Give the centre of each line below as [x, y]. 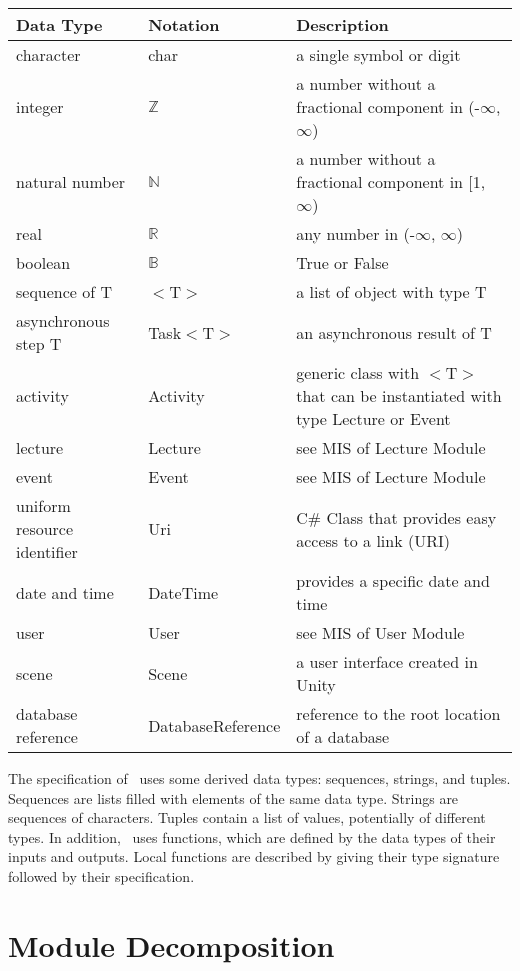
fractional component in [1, [391, 181]
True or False [342, 262]
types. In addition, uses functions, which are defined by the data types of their [252, 836]
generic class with [358, 372]
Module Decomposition [171, 944]
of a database [343, 736]
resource [45, 528]
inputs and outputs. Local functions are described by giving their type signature [254, 856]
